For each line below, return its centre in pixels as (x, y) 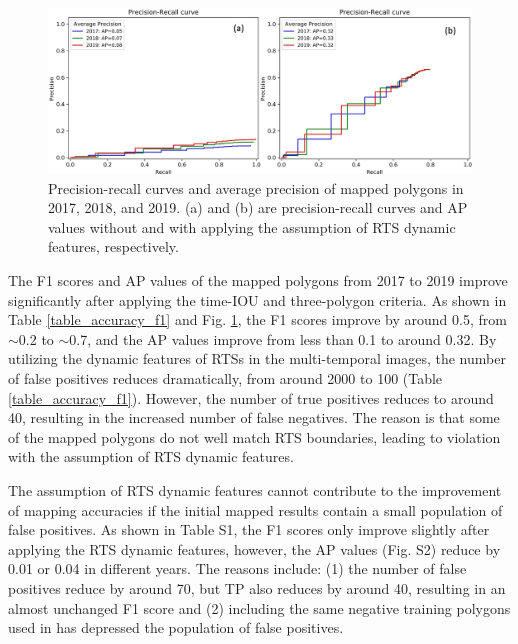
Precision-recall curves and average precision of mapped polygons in (256, 187)
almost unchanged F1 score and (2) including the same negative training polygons (259, 607)
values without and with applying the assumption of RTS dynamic (252, 226)
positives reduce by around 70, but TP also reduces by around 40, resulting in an (257, 587)
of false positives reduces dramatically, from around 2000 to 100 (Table (225, 377)
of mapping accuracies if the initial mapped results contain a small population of (255, 509)
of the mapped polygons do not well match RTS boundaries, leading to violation (254, 436)
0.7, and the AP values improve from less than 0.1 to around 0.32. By (283, 338)
